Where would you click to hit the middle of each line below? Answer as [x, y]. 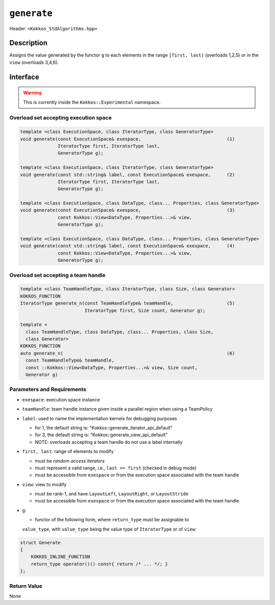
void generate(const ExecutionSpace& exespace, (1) [128, 139]
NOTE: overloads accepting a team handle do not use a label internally [109, 442]
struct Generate [40, 543]
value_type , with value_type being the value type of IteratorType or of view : [109, 529]
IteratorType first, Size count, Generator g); [145, 310]
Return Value [26, 586]
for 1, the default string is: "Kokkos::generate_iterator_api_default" [104, 427]
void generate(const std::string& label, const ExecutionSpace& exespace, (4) [128, 246]
